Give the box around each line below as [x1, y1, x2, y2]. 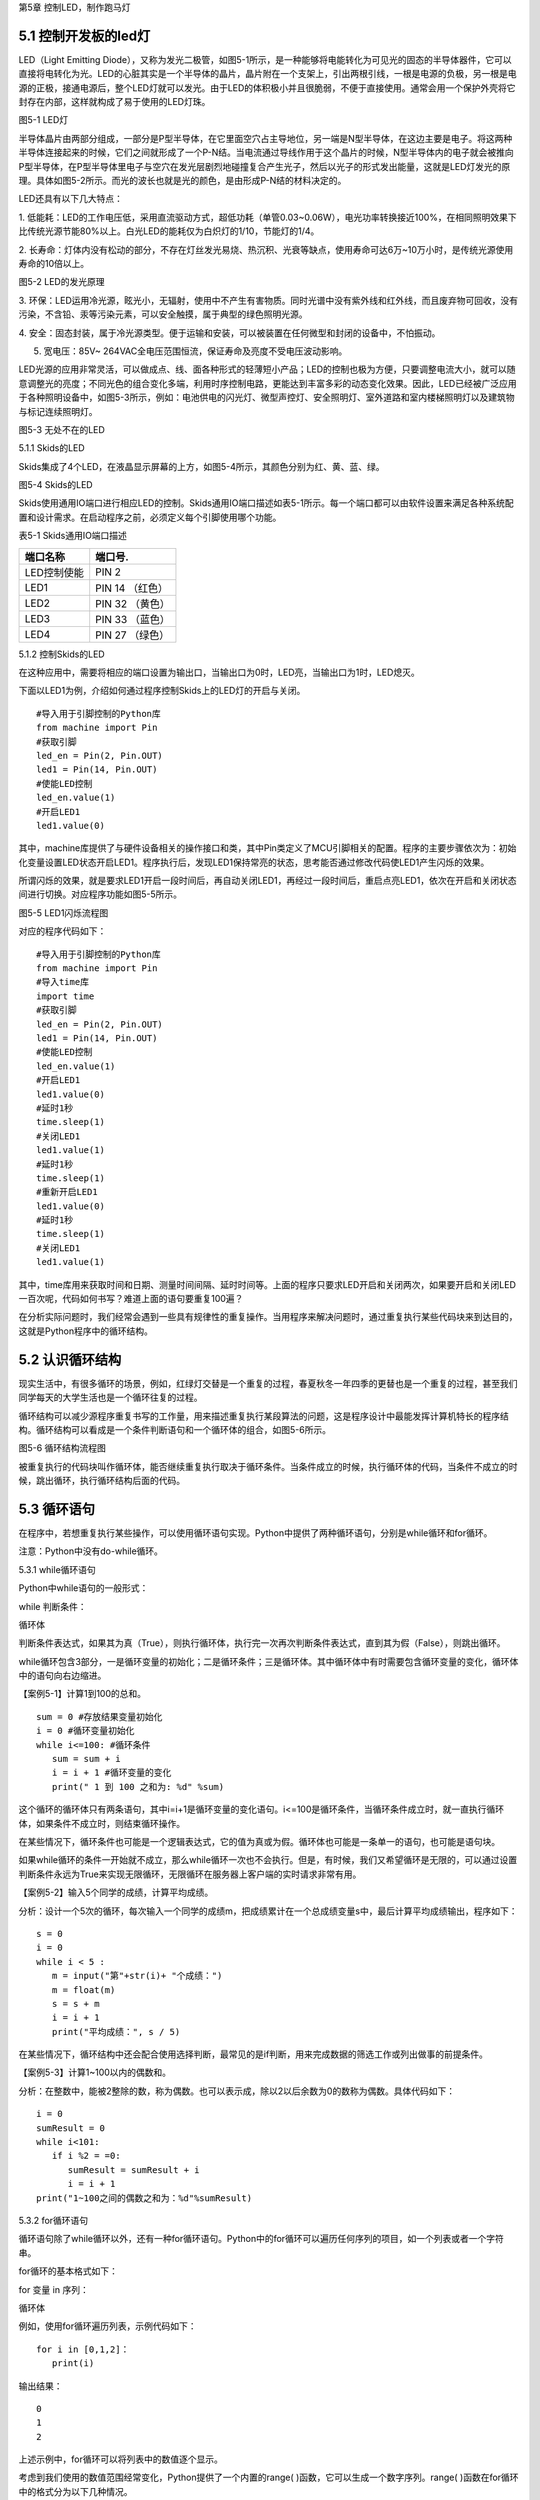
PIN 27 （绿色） [95, 628, 170, 642]
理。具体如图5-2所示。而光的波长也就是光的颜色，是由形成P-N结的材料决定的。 [18, 175, 347, 187]
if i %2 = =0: [51, 2150, 121, 2162]
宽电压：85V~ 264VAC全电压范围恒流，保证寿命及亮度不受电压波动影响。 [43, 345, 348, 357]
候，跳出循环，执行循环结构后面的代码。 [18, 1475, 185, 1487]
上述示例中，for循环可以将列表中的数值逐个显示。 [18, 2453, 224, 2465]
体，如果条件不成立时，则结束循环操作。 [18, 1817, 185, 1829]
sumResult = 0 [36, 2122, 105, 2134]
